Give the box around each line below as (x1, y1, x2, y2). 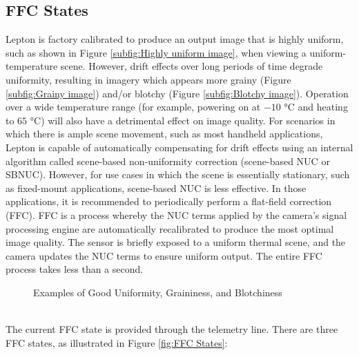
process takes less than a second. (6, 262, 144, 276)
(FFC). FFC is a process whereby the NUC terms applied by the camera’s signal (6, 207, 347, 222)
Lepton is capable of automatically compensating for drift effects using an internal (6, 140, 353, 154)
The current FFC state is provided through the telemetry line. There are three (6, 322, 338, 336)
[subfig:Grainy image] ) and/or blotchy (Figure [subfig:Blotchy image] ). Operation (6, 86, 349, 100)
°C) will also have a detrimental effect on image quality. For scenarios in (30, 113, 336, 127)
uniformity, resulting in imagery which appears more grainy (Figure (6, 72, 291, 86)
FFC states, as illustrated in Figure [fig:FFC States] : (6, 335, 228, 349)
